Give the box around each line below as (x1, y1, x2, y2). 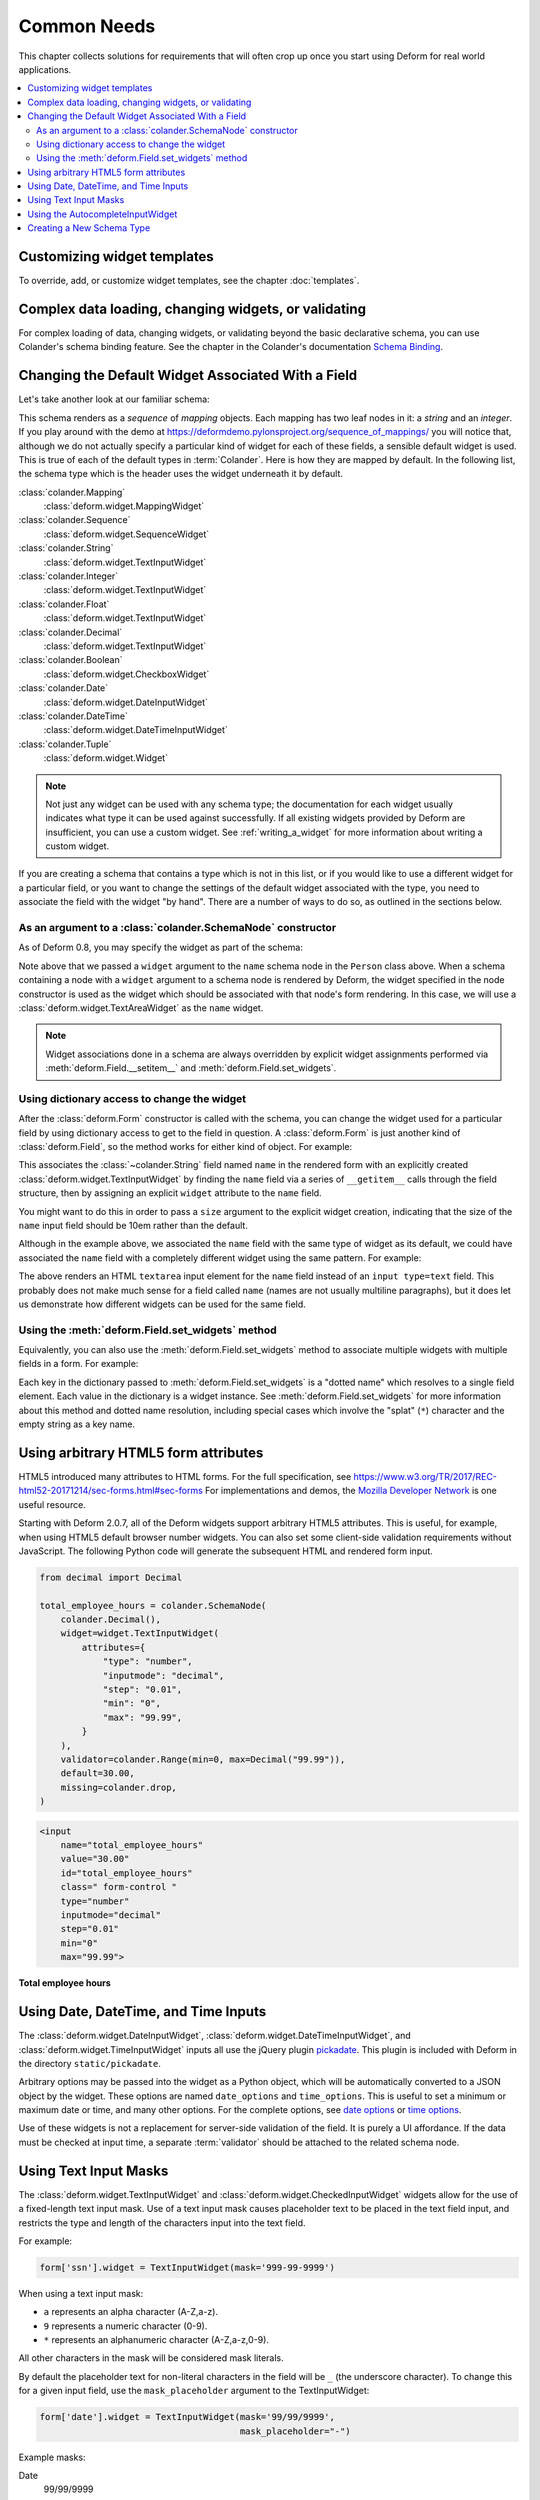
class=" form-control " (60, 1881, 177, 1893)
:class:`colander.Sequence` (18, 514, 131, 526)
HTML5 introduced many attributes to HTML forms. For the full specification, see (18, 1470, 352, 1482)
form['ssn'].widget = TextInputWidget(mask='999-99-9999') (39, 2261, 335, 2273)
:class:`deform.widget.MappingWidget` (43, 500, 205, 512)
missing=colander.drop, (60, 1781, 177, 1793)
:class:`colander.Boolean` (18, 654, 123, 666)
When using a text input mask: (18, 2287, 144, 2299)
